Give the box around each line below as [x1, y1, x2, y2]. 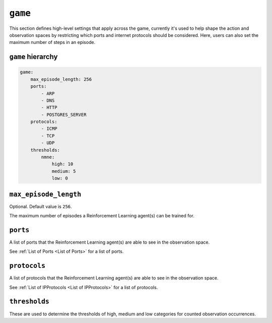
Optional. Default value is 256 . [9, 203, 73, 209]
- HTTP [41, 105, 57, 111]
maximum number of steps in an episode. [9, 39, 96, 45]
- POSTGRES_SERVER [41, 112, 87, 117]
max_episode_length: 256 [30, 76, 92, 82]
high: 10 [51, 161, 74, 167]
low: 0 [51, 175, 68, 181]
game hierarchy [9, 53, 58, 61]
